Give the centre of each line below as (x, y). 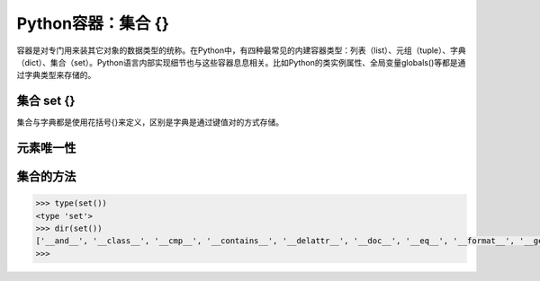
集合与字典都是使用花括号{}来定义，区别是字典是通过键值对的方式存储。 (150, 122)
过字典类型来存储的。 (56, 75)
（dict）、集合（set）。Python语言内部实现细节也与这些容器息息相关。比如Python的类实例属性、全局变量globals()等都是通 (241, 62)
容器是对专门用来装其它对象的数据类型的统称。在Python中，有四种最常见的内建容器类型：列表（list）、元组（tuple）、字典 (242, 50)
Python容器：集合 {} (93, 23)
